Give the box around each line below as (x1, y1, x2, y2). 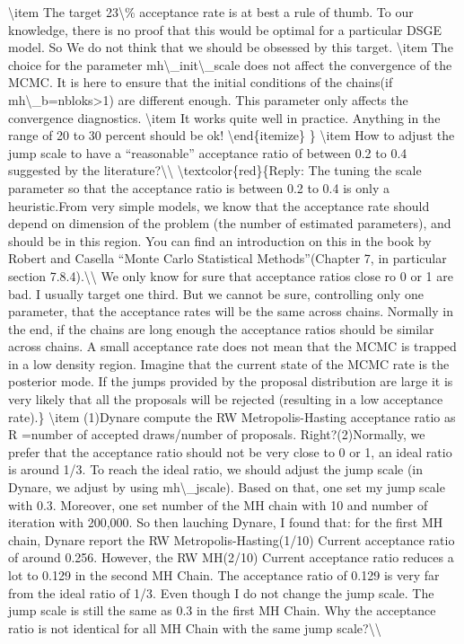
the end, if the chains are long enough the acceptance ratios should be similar (8, 319, 434, 338)
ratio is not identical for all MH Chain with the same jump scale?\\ (8, 618, 381, 637)
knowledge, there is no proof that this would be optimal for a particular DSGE (8, 20, 442, 39)
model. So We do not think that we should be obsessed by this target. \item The (8, 38, 453, 57)
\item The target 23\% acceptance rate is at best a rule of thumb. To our (8, 3, 414, 21)
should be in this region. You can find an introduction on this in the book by (8, 231, 432, 250)
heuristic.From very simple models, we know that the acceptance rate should (8, 196, 430, 215)
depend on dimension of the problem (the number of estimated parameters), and (8, 214, 451, 233)
